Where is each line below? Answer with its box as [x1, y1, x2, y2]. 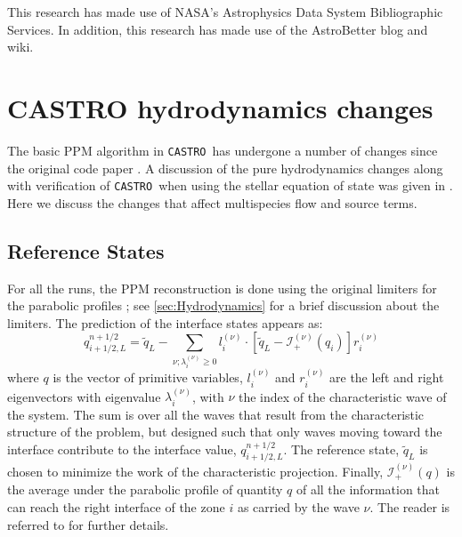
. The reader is [369, 498, 450, 516]
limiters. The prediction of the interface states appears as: [7, 313, 323, 332]
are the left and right [329, 368, 444, 387]
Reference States [7, 236, 165, 264]
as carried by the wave [237, 498, 360, 516]
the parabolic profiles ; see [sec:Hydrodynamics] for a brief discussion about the [7, 296, 440, 315]
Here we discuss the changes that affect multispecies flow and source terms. [7, 193, 417, 212]
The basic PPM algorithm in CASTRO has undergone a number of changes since [7, 140, 438, 159]
